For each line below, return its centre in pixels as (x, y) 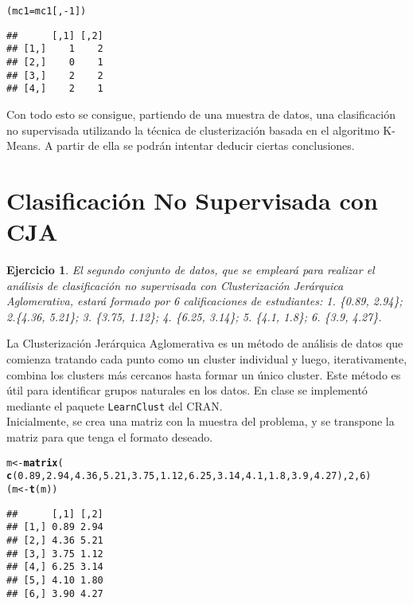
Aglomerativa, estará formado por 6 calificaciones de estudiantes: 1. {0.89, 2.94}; (205, 301)
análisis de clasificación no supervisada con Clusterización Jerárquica (175, 285)
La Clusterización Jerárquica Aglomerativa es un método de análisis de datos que (205, 343)
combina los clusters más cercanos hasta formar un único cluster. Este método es (204, 374)
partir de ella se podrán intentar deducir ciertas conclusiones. (206, 145)
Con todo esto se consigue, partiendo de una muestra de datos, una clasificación (201, 114)
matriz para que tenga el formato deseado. (110, 437)
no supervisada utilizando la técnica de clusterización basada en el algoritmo (193, 130)
